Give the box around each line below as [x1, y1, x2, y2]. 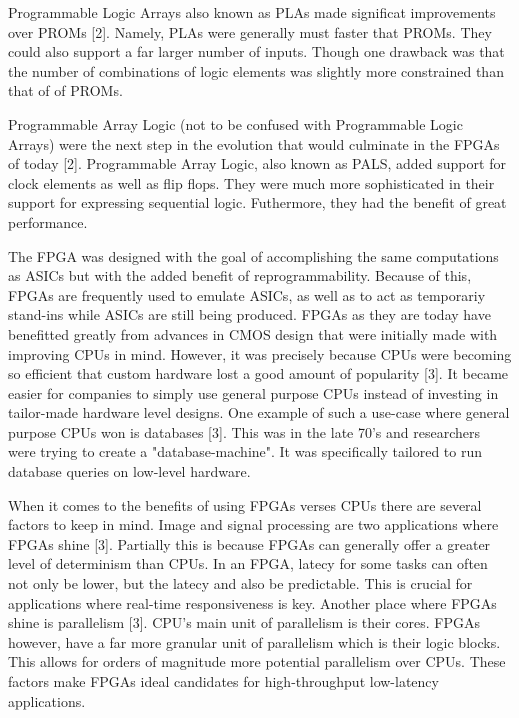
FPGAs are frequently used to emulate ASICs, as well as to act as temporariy [8, 284, 486, 305]
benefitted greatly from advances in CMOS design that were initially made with [8, 323, 498, 344]
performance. [8, 211, 88, 232]
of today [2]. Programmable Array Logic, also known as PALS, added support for [8, 153, 506, 174]
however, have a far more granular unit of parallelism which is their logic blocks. [8, 631, 501, 652]
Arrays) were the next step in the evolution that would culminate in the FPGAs [8, 133, 500, 154]
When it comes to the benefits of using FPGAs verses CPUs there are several [8, 494, 482, 515]
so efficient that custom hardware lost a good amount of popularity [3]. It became [8, 363, 509, 384]
